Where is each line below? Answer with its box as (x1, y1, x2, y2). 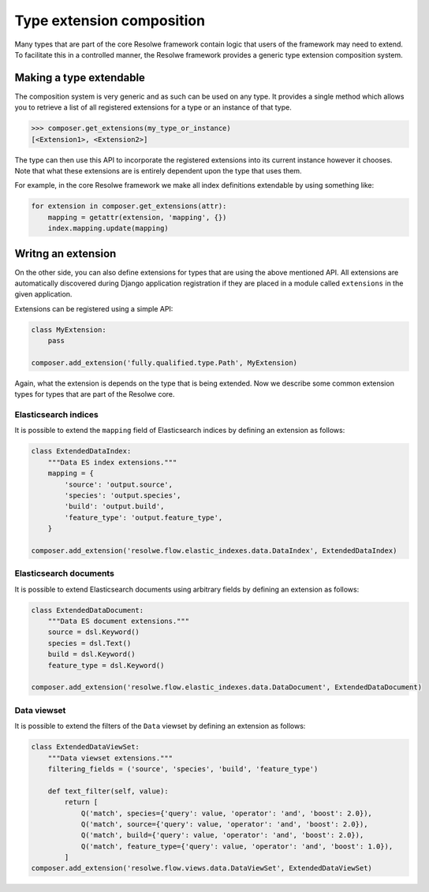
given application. (14, 289, 73, 299)
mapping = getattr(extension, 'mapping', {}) (47, 213, 227, 222)
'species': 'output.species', (64, 491, 181, 500)
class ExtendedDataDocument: (31, 606, 144, 614)
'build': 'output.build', (64, 502, 165, 511)
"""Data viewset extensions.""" (47, 753, 173, 763)
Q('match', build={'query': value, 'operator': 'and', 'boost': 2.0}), (80, 830, 364, 840)
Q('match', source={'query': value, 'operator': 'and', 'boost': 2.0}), (80, 819, 368, 828)
